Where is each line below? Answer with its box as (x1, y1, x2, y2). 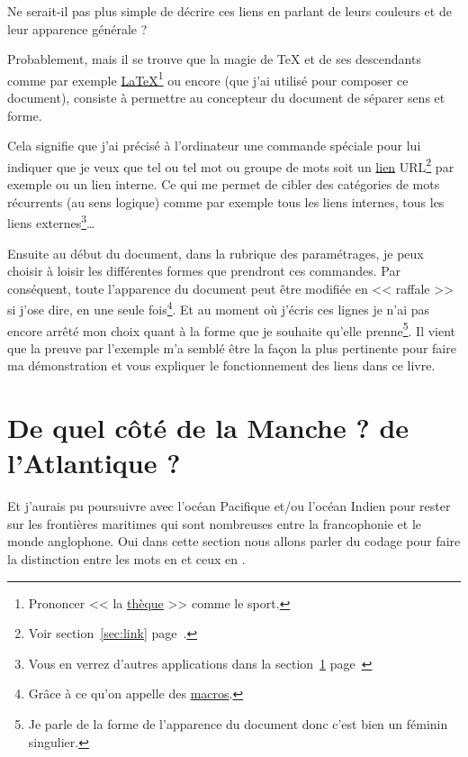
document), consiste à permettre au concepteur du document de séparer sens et (7, 88, 445, 107)
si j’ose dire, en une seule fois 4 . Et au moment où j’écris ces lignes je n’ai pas (7, 297, 430, 318)
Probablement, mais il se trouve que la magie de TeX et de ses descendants (7, 50, 421, 68)
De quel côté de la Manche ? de (7, 409, 409, 446)
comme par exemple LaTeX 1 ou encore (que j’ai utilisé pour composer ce (7, 68, 409, 89)
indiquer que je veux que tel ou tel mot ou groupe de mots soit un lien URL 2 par (7, 154, 454, 176)
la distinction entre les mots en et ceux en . (7, 550, 246, 569)
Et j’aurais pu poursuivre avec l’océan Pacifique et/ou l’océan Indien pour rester (7, 497, 451, 515)
